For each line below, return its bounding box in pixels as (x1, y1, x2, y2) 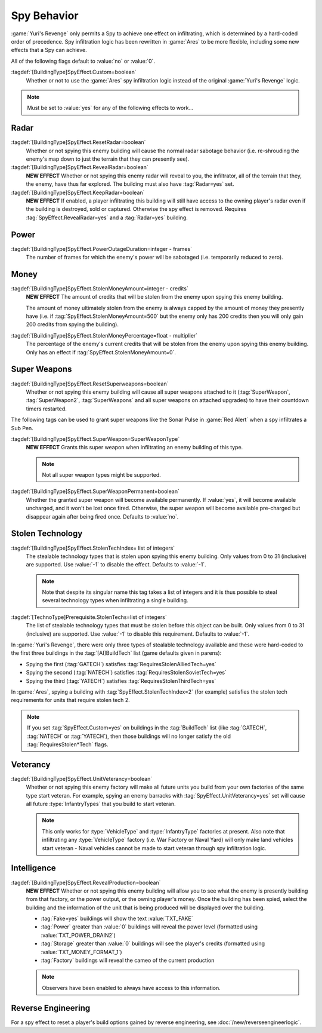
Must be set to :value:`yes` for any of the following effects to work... (27, 105, 194, 112)
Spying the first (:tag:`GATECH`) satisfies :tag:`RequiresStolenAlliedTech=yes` (26, 660, 217, 667)
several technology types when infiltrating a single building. (42, 597, 188, 604)
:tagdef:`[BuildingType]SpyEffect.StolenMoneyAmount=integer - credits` (11, 284, 189, 292)
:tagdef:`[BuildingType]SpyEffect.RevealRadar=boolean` (11, 164, 148, 171)
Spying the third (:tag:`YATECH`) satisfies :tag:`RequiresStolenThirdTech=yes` (26, 677, 216, 684)
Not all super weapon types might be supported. (42, 471, 161, 479)
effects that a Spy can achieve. (11, 47, 88, 54)
